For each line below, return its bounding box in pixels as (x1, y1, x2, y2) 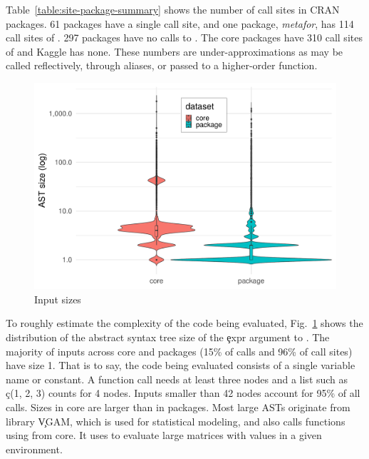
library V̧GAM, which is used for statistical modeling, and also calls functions (6, 413, 345, 428)
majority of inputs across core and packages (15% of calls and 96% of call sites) (6, 343, 353, 358)
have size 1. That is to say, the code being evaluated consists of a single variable (6, 358, 355, 373)
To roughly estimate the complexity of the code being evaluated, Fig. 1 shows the (6, 316, 363, 331)
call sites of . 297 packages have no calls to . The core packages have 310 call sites (6, 30, 363, 45)
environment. (6, 441, 63, 456)
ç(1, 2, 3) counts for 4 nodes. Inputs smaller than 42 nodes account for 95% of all (6, 385, 360, 400)
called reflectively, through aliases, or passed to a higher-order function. (6, 58, 318, 73)
